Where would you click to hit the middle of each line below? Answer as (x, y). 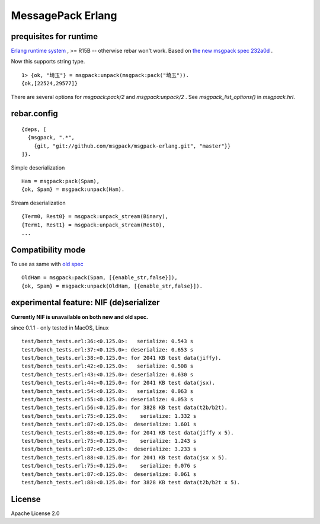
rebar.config (35, 114)
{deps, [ (34, 130)
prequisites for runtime (55, 36)
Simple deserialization (38, 167)
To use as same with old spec (47, 264)
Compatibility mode (48, 250)
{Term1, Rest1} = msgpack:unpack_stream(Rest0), (93, 225)
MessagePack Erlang (64, 15)
